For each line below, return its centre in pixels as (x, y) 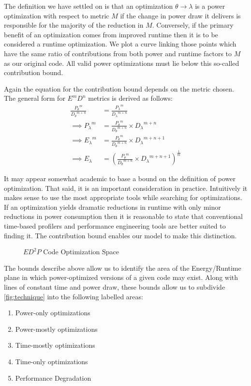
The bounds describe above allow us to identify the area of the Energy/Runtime (123, 268)
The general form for (35, 98)
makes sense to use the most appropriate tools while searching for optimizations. (123, 197)
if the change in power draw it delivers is (180, 15)
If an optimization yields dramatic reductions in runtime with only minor (112, 207)
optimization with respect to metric (57, 15)
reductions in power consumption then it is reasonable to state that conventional (124, 216)
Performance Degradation (53, 378)
